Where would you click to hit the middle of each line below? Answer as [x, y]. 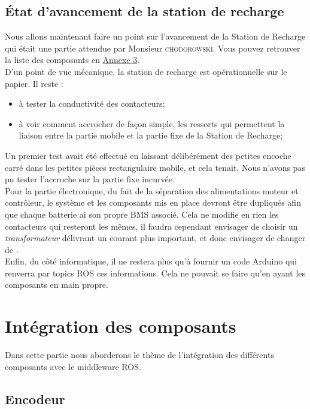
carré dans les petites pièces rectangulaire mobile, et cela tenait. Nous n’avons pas [155, 167]
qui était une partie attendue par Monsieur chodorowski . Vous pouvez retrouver [153, 48]
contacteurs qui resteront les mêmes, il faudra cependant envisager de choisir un [151, 226]
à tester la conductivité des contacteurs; [92, 103]
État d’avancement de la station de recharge [145, 11]
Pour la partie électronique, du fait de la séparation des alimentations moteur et [152, 190]
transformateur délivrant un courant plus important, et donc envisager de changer [155, 238]
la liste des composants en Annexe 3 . [72, 60]
